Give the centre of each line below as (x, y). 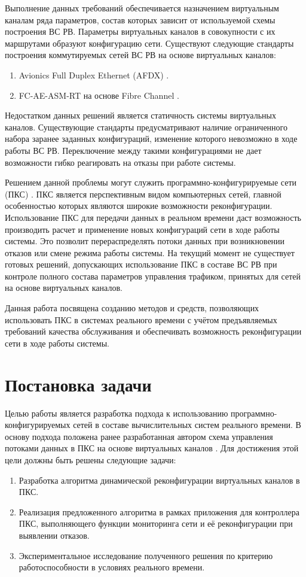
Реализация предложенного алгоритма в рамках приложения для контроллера (159, 511)
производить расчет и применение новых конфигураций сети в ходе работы (142, 229)
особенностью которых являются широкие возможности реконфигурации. (139, 206)
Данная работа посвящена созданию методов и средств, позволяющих (132, 308)
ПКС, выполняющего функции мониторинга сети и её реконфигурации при (156, 523)
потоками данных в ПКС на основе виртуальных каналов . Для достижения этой (152, 448)
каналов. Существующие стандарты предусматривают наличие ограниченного (146, 127)
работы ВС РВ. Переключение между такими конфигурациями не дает (133, 150)
